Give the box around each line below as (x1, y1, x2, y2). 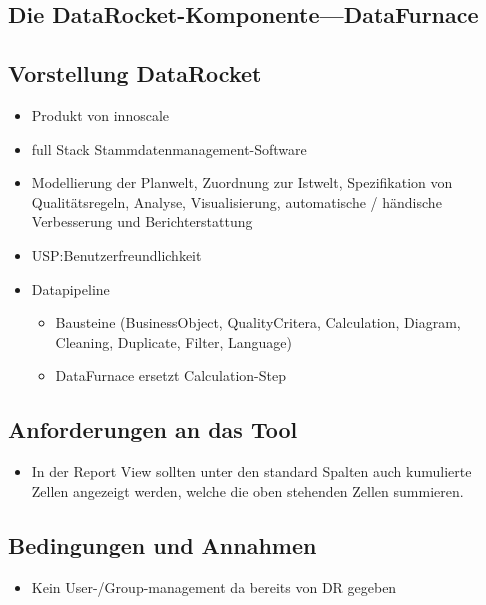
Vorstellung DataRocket (8, 58, 262, 89)
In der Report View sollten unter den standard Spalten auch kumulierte (31, 461, 472, 482)
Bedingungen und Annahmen (8, 529, 317, 560)
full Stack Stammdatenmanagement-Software (31, 138, 307, 159)
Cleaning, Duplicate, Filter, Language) (55, 331, 292, 352)
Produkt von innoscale (31, 104, 170, 125)
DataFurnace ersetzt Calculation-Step (55, 365, 286, 386)
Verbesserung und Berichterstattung (31, 211, 253, 232)
